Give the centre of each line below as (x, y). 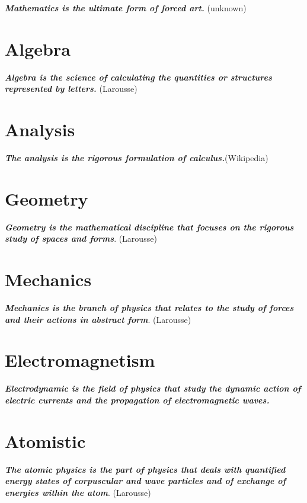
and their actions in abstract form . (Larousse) (98, 319)
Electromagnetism (80, 360)
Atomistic (45, 440)
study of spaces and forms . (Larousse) (81, 238)
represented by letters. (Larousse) (71, 89)
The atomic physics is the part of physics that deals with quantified (145, 469)
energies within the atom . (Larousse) (78, 492)
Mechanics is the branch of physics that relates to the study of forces (149, 308)
